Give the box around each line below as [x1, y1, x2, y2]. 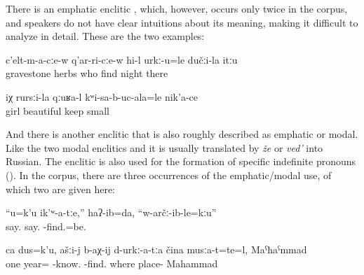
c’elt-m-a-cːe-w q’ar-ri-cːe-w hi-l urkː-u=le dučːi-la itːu [6, 52, 238, 66]
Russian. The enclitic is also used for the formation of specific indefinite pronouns [6, 154, 356, 169]
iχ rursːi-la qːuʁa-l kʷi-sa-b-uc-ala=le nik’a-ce [6, 89, 198, 104]
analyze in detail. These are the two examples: [6, 29, 205, 43]
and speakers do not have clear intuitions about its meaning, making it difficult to [6, 15, 358, 29]
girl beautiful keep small [6, 103, 109, 118]
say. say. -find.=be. [6, 218, 86, 233]
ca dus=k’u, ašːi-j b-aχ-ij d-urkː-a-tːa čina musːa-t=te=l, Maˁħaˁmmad [6, 242, 307, 257]
